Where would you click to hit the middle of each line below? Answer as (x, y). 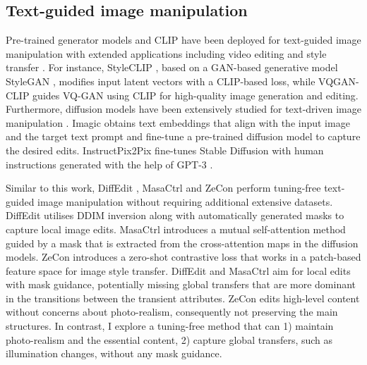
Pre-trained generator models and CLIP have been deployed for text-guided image (183, 40)
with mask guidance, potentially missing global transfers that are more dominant (181, 284)
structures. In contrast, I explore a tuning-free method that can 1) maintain (170, 326)
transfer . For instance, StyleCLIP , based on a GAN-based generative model (172, 67)
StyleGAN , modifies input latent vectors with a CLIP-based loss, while (161, 81)
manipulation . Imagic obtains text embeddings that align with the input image (178, 122)
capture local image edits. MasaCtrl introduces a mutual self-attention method (176, 229)
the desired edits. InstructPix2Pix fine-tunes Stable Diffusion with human (165, 150)
